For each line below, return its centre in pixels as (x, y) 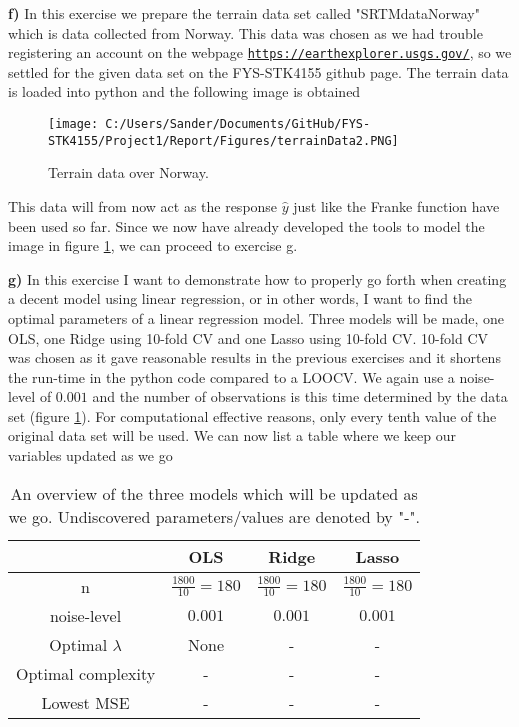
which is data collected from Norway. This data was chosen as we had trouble (245, 32)
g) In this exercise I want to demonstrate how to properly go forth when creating (257, 278)
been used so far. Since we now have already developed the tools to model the (246, 225)
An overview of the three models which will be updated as (214, 493)
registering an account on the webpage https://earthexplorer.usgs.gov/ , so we (260, 52)
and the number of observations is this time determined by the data (300, 396)
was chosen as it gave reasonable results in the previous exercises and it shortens (254, 357)
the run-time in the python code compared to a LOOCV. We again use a (231, 376)
